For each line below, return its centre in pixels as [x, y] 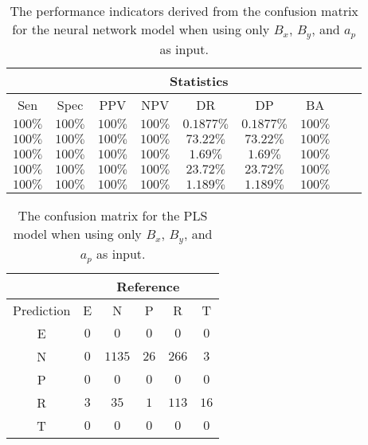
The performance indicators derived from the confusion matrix [184, 11]
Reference [148, 286]
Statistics [199, 80]
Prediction [42, 310]
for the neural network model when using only [141, 29]
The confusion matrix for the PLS [113, 215]
